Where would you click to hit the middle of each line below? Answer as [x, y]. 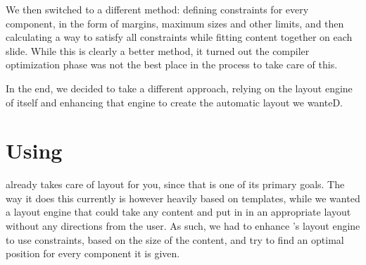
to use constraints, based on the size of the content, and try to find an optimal [175, 239]
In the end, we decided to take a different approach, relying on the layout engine [179, 88]
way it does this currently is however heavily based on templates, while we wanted [183, 198]
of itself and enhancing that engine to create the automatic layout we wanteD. [175, 102]
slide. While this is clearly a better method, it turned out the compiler [158, 50]
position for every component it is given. [93, 253]
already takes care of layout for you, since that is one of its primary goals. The [175, 184]
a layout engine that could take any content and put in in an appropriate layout [178, 212]
